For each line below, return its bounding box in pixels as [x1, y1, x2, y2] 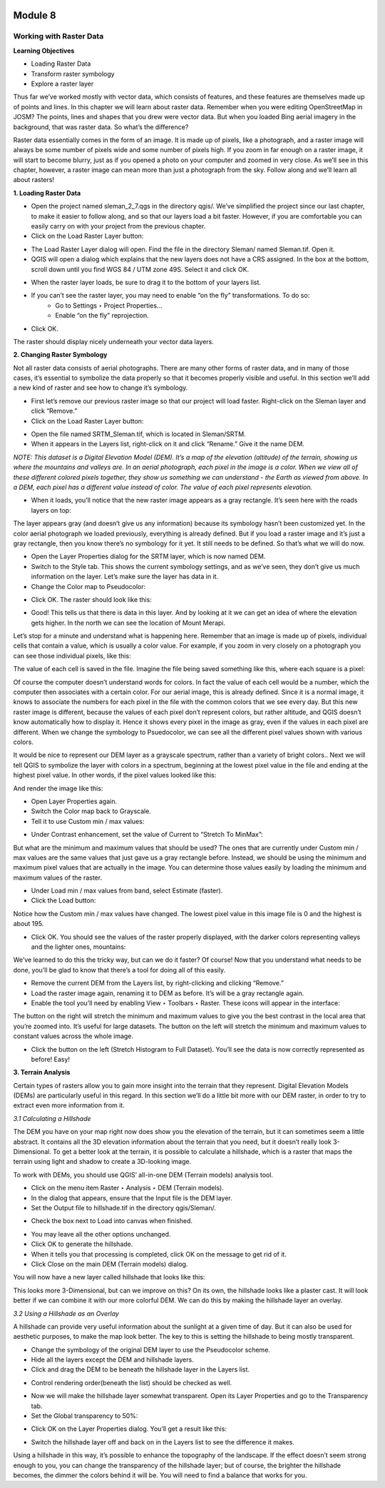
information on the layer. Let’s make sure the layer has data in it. [31, 572, 219, 581]
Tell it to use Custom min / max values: [31, 817, 145, 825]
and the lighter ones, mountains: [31, 942, 126, 951]
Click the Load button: [31, 896, 96, 905]
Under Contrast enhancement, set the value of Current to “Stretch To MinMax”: [31, 830, 263, 839]
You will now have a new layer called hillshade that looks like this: [13, 1273, 205, 1282]
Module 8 [13, 9, 56, 21]
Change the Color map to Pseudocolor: [31, 582, 146, 590]
